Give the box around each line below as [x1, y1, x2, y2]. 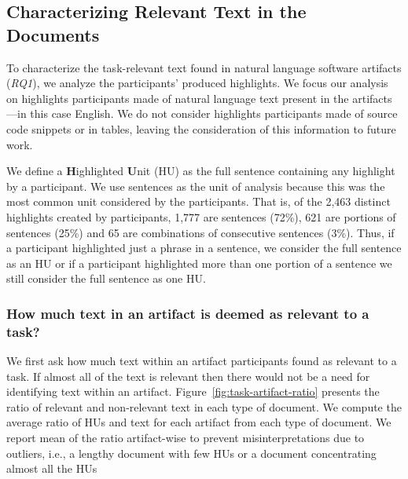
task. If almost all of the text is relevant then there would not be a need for [6, 367, 370, 384]
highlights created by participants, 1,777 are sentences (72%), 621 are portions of [6, 208, 396, 225]
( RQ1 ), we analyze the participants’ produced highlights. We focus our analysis [6, 75, 388, 91]
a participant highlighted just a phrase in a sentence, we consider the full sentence [6, 239, 402, 256]
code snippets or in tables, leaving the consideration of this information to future [6, 120, 396, 137]
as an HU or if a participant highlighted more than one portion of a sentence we [6, 254, 392, 271]
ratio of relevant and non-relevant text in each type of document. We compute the [6, 398, 402, 415]
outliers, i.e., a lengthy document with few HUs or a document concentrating [6, 444, 377, 461]
